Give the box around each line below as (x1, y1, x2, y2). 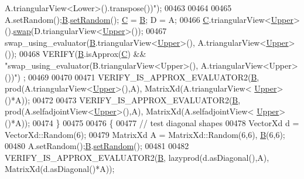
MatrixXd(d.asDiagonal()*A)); (5, 163, 115, 175)
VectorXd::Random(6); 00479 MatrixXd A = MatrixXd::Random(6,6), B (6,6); (5, 128, 285, 140)
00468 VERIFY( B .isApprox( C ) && (19, 48, 146, 60)
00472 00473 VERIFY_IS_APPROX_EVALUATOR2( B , (32, 93, 241, 106)
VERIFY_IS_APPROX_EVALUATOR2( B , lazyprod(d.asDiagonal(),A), (5, 151, 269, 163)
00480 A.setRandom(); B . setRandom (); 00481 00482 (5, 140, 189, 152)
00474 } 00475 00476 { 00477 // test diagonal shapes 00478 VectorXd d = (32, 116, 299, 129)
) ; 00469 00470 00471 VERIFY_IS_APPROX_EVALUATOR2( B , (17, 70, 259, 83)
